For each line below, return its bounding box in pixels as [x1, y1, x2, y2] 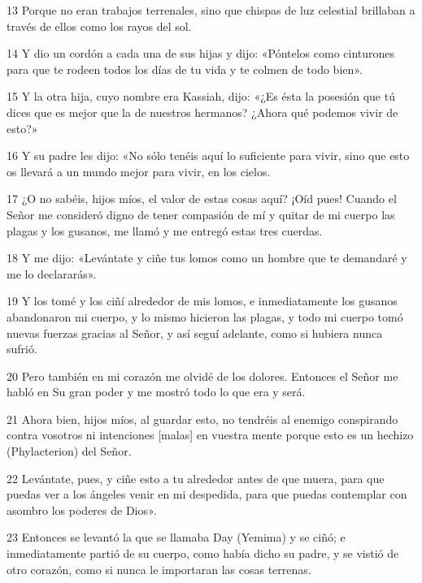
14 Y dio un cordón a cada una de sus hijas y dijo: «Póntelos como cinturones [7, 45, 395, 62]
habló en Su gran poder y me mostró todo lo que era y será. [7, 383, 306, 400]
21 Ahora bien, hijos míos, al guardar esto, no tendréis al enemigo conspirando [7, 410, 398, 427]
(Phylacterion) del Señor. [7, 443, 132, 460]
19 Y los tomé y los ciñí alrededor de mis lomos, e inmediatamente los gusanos [7, 292, 398, 309]
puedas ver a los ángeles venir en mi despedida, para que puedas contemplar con [7, 486, 407, 503]
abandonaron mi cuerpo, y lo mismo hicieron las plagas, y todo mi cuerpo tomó [7, 308, 403, 325]
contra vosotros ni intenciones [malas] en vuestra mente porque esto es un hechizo [7, 426, 414, 443]
